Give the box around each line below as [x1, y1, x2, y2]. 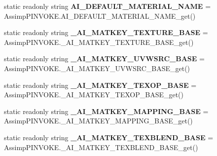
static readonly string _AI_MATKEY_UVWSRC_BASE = [4, 53, 205, 64]
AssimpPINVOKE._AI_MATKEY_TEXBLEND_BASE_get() [4, 142, 198, 152]
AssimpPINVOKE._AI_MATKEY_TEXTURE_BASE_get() [4, 37, 194, 47]
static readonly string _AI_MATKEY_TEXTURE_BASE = [4, 27, 208, 38]
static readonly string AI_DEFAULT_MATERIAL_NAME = [4, 1, 211, 11]
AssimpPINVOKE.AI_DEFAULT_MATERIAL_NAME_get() [4, 10, 196, 21]
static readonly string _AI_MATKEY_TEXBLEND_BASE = [4, 132, 214, 142]
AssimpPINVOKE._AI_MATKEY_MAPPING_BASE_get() [4, 116, 193, 126]
